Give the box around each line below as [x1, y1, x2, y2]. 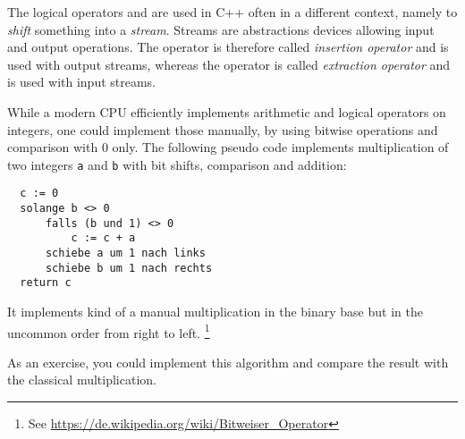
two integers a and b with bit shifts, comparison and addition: [7, 155, 347, 173]
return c [20, 276, 72, 290]
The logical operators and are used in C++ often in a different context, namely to [7, 3, 458, 21]
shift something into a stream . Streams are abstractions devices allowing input [7, 20, 435, 38]
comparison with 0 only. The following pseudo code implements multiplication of [7, 138, 449, 156]
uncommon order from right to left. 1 [7, 320, 210, 342]
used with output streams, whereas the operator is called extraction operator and [7, 55, 451, 73]
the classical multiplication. [7, 370, 156, 389]
